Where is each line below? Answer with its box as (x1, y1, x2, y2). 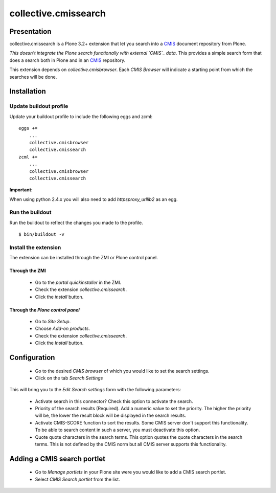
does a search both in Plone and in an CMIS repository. (9, 57, 125, 63)
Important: (9, 187, 33, 193)
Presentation (9, 27, 52, 36)
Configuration (9, 353, 55, 362)
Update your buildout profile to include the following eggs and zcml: (9, 113, 153, 120)
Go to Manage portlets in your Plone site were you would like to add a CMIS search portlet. (35, 469, 226, 475)
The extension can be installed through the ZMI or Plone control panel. (9, 255, 158, 261)
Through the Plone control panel (9, 307, 80, 313)
